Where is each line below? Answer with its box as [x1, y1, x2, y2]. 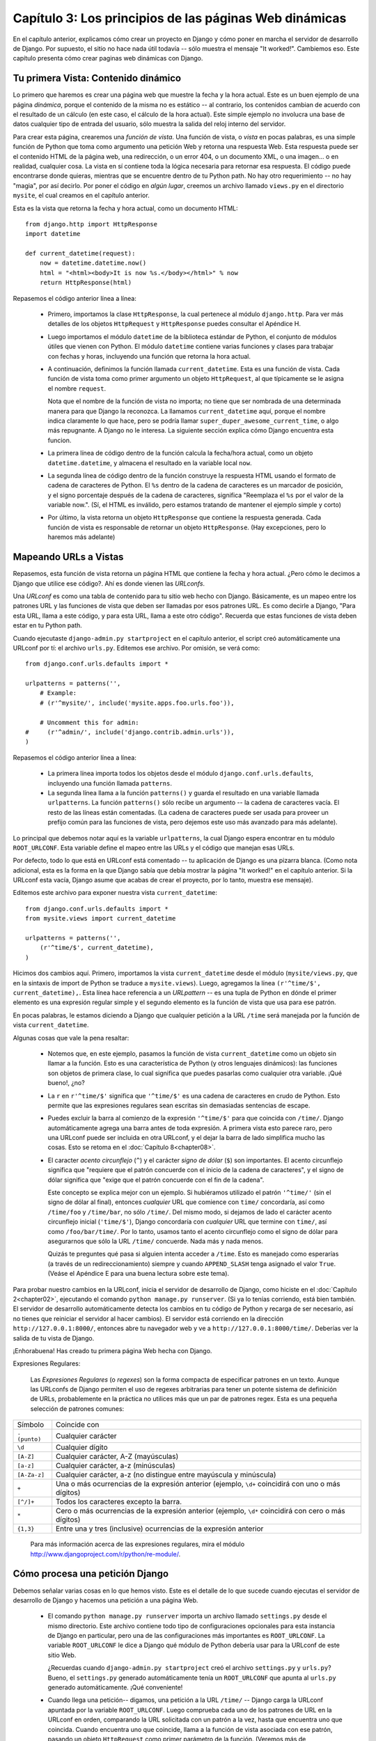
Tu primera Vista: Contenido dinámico [13, 72, 181, 84]
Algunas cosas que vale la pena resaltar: [13, 1033, 130, 1042]
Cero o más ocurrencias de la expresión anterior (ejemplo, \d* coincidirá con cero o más [56, 1506, 345, 1516]
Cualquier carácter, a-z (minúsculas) [56, 1461, 175, 1471]
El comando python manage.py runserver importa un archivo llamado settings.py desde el [47, 1612, 327, 1621]
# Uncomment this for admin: [39, 718, 139, 726]
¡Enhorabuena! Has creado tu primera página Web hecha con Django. [13, 1346, 212, 1354]
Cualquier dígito [56, 1442, 108, 1452]
